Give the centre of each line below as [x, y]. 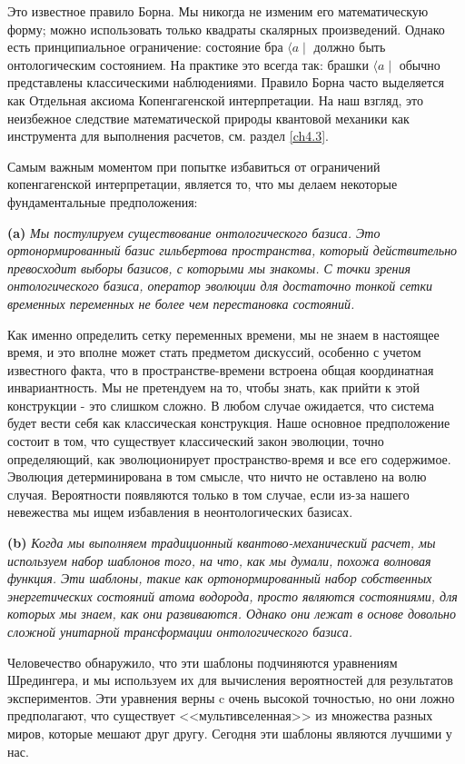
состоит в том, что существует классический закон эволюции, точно [196, 441]
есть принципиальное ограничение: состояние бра [145, 47]
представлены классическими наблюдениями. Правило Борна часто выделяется [226, 82]
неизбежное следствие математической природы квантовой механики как [208, 118]
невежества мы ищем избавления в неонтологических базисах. [180, 512]
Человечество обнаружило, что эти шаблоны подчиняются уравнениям [203, 662]
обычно [420, 64]
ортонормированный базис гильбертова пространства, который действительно [232, 250]
